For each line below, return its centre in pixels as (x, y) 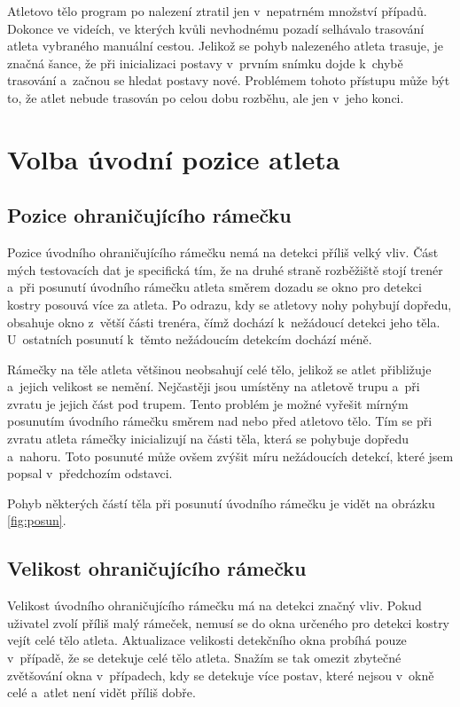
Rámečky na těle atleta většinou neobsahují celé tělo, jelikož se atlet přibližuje (219, 369)
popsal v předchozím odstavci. (90, 473)
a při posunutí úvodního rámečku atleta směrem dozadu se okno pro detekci (214, 287)
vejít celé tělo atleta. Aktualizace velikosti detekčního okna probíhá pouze (207, 640)
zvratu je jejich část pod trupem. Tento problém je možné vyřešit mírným (208, 403)
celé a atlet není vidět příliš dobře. (101, 692)
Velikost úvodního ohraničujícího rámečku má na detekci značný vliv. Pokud (214, 605)
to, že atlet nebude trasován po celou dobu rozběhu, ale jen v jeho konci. (206, 97)
